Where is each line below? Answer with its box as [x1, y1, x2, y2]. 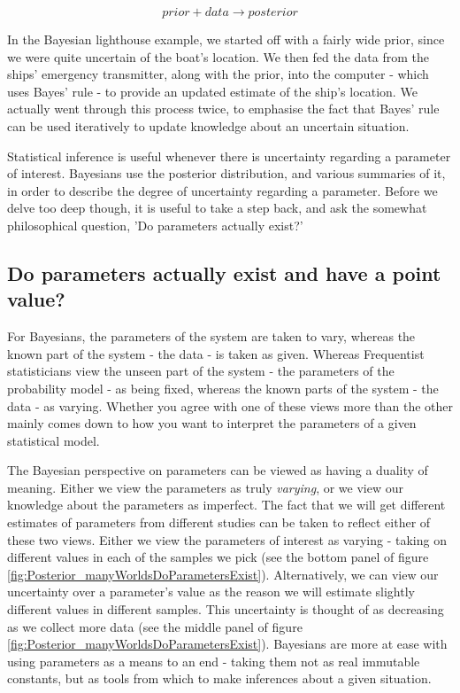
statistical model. [7, 431, 100, 449]
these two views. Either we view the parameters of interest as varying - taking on [7, 530, 447, 549]
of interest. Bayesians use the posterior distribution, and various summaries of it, [7, 164, 446, 183]
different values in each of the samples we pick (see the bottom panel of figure [7, 548, 429, 566]
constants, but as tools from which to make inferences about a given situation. [7, 669, 432, 688]
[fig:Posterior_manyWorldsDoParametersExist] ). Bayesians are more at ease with [7, 635, 448, 653]
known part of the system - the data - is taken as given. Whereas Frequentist [7, 344, 425, 362]
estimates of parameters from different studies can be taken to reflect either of [7, 513, 431, 532]
